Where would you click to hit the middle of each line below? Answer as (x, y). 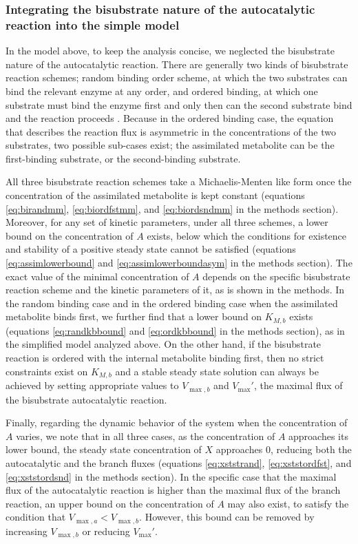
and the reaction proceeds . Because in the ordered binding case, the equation (170, 118)
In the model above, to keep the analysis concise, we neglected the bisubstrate (170, 51)
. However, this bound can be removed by (227, 517)
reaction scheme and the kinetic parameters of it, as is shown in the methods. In (175, 290)
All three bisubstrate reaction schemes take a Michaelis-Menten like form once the (179, 181)
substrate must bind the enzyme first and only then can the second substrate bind (179, 104)
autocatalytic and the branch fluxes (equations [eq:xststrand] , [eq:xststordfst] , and (179, 462)
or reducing (106, 531)
